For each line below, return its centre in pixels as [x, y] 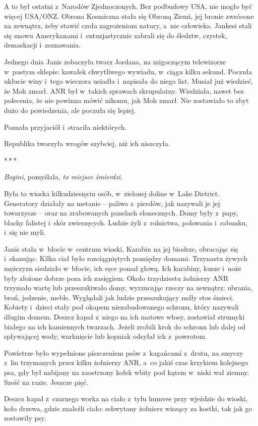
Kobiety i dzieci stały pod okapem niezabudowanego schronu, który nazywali [122, 307]
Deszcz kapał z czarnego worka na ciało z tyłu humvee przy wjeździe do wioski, [126, 399]
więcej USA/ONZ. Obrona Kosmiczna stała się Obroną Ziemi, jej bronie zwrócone [129, 16]
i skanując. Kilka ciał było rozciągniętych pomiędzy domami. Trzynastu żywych [126, 258]
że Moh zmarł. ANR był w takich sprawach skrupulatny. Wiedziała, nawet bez [124, 90]
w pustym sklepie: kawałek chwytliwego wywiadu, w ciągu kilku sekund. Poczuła [128, 71]
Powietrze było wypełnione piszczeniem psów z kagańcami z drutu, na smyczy [124, 352]
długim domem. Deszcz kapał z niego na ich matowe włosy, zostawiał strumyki [124, 317]
